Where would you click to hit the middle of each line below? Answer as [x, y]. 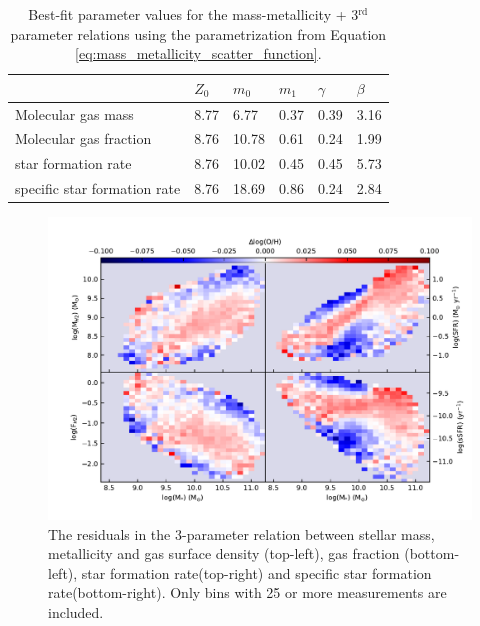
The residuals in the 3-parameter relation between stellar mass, [241, 533]
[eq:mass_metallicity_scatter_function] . [198, 53]
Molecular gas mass [74, 113]
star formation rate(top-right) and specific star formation [256, 572]
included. [76, 611]
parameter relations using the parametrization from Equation [198, 33]
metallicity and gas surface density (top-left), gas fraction [224, 553]
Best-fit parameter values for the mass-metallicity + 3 [193, 14]
